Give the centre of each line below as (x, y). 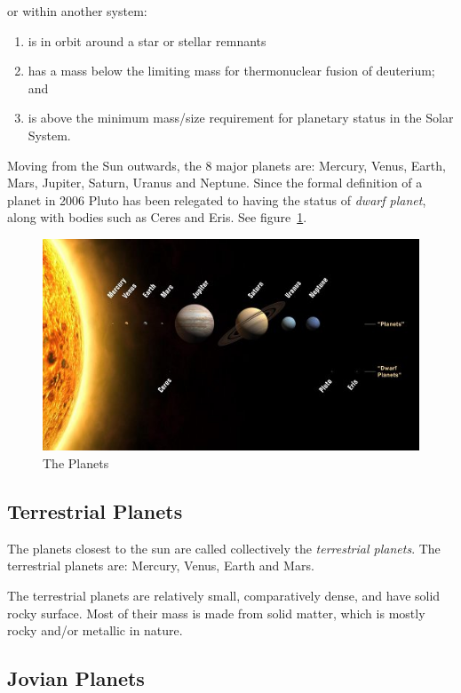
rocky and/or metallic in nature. (95, 630)
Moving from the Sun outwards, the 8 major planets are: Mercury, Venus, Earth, (227, 165)
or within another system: (77, 11)
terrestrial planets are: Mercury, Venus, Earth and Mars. (161, 566)
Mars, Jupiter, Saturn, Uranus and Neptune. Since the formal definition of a (215, 183)
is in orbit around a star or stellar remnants (147, 40)
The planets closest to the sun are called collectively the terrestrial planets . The (224, 548)
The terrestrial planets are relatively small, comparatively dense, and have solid (224, 596)
